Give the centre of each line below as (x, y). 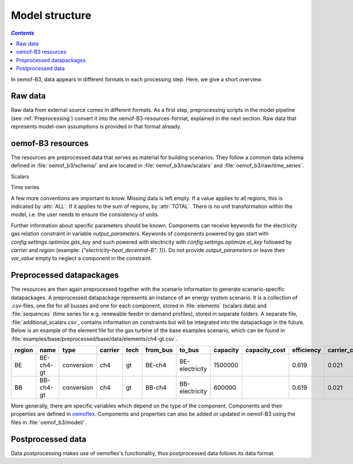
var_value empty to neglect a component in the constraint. (81, 258)
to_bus (189, 350)
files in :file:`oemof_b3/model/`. (49, 422)
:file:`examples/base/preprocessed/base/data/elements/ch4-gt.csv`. (94, 339)
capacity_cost (265, 350)
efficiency (307, 350)
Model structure (51, 15)
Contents (23, 33)
